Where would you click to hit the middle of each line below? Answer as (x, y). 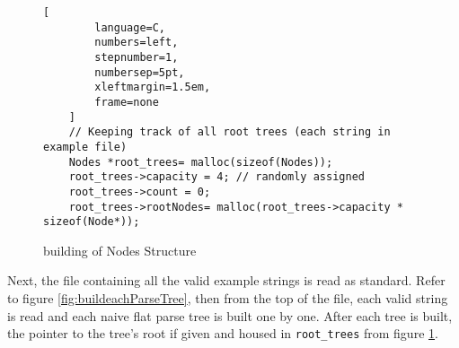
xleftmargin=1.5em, (153, 87)
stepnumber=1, (137, 57)
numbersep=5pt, (140, 72)
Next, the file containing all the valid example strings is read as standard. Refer (226, 280)
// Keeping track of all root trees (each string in (229, 132)
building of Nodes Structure (120, 250)
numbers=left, (137, 43)
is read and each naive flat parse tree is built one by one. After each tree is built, (230, 315)
